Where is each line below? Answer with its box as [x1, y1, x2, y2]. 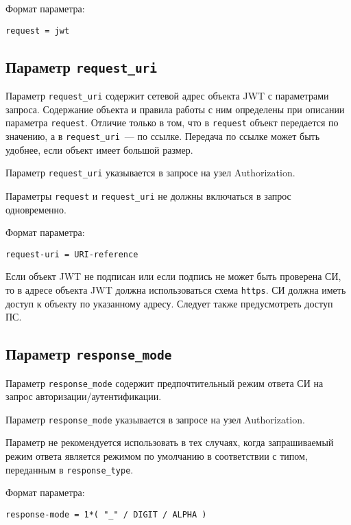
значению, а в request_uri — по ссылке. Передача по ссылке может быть [5, 128, 320, 143]
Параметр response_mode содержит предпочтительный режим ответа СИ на [5, 375, 324, 390]
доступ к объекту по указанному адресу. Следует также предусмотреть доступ [5, 296, 333, 310]
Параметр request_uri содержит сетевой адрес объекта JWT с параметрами [5, 89, 329, 103]
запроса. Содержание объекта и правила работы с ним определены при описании [5, 102, 345, 116]
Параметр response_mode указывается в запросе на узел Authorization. [5, 412, 305, 426]
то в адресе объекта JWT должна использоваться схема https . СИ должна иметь [5, 282, 346, 296]
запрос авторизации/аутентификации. [5, 389, 162, 404]
